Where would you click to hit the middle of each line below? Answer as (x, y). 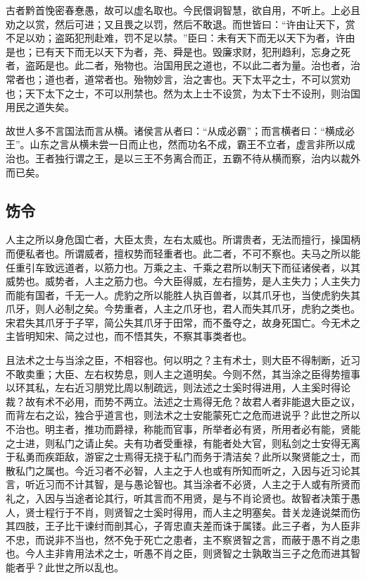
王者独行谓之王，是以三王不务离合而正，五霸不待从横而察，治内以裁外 (197, 158)
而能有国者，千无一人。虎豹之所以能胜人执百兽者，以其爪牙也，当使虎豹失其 (183, 294)
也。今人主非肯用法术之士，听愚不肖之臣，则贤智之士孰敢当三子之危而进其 (178, 553)
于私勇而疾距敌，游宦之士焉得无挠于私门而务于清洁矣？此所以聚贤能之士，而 (183, 457)
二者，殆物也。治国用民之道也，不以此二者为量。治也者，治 (222, 65)
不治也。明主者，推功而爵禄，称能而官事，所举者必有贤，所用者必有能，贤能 (183, 429)
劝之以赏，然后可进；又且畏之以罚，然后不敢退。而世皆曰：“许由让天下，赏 (181, 24)
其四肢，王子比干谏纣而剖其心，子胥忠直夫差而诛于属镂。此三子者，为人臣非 (183, 526)
